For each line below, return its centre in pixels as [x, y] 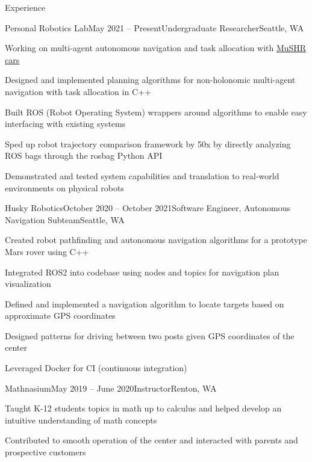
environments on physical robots [64, 187]
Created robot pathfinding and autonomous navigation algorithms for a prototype [156, 240]
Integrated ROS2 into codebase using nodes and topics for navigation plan [142, 272]
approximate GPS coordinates [60, 316]
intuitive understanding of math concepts [81, 420]
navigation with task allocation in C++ [78, 91]
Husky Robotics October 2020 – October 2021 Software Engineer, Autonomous [148, 208]
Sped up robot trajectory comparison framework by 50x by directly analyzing [148, 143]
